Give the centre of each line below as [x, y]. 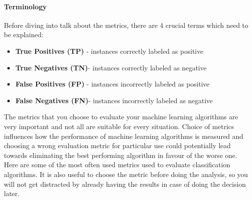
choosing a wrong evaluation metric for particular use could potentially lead [117, 145]
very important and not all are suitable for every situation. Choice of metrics [119, 126]
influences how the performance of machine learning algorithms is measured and [124, 136]
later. [12, 193]
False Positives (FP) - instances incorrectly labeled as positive [112, 84]
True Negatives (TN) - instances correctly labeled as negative [111, 67]
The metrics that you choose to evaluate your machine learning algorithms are [121, 117]
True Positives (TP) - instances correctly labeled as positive [109, 51]
